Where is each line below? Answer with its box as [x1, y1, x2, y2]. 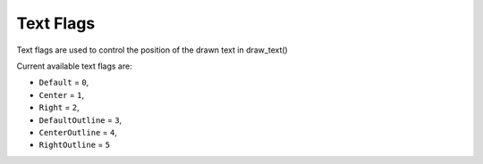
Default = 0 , [38, 77, 89, 88]
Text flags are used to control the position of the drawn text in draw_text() [16, 45, 288, 55]
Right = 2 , [38, 102, 80, 113]
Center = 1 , [38, 89, 85, 100]
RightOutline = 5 [38, 139, 111, 151]
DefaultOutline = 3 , [38, 114, 123, 125]
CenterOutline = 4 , [38, 127, 118, 137]
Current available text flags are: [16, 61, 133, 71]
